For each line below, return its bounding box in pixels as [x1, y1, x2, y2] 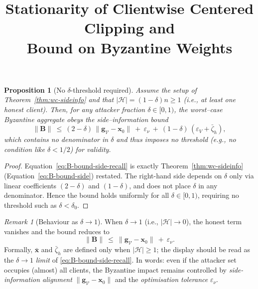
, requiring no [197, 190, 239, 200]
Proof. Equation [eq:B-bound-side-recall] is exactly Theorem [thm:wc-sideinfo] [4, 160, 244, 171]
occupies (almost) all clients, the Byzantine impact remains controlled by [4, 264, 227, 275]
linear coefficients [4, 180, 57, 190]
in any [198, 180, 218, 190]
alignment [42, 274, 72, 285]
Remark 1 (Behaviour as [4, 216, 78, 227]
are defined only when [63, 244, 130, 255]
